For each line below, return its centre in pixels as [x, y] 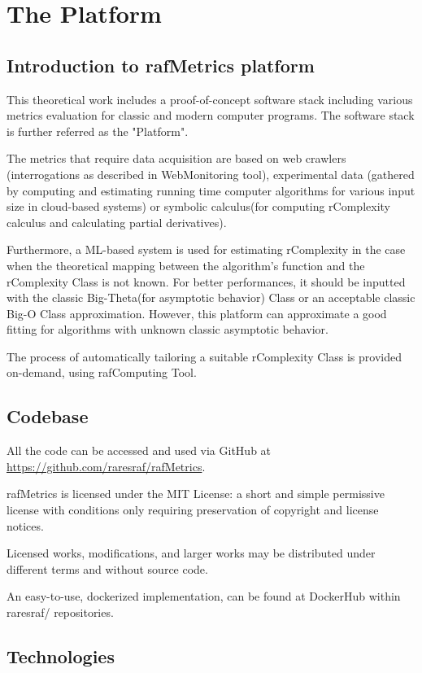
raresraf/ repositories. [60, 612]
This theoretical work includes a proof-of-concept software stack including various [210, 99]
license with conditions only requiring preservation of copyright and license [193, 510]
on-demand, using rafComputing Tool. [102, 372]
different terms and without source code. [107, 568]
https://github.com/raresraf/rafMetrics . [106, 466]
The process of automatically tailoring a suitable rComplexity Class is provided [204, 356]
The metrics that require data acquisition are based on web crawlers [176, 158]
